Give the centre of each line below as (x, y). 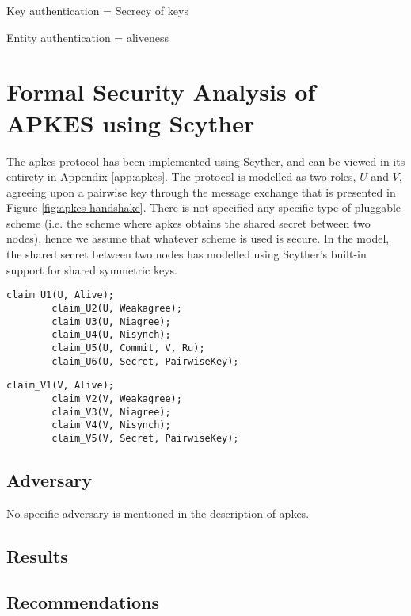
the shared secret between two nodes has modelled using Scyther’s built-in (186, 254)
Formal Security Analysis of (161, 92)
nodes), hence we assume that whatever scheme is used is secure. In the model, (198, 238)
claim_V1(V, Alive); (61, 386)
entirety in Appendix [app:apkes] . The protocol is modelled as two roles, (181, 176)
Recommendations (83, 602)
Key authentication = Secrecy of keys (97, 10)
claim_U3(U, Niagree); (111, 321)
